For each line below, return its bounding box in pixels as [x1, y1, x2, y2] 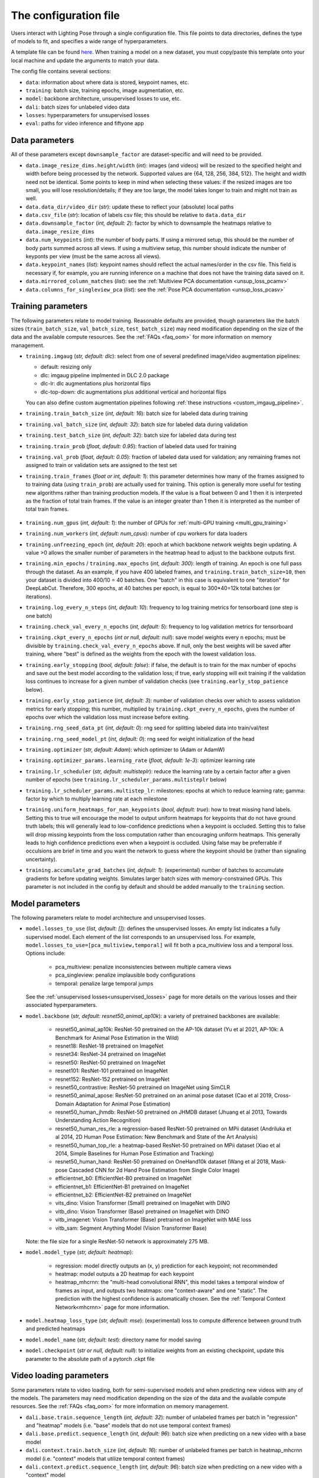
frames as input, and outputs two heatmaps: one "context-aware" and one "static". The [55, 1286, 268, 1294]
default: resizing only [40, 364, 92, 371]
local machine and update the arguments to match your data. [11, 57, 159, 64]
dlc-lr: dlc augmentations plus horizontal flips [40, 380, 151, 387]
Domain [55, 1100, 74, 1107]
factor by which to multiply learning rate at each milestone [25, 795, 168, 802]
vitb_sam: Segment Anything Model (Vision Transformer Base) [55, 1224, 207, 1231]
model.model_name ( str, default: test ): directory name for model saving [25, 1336, 201, 1343]
